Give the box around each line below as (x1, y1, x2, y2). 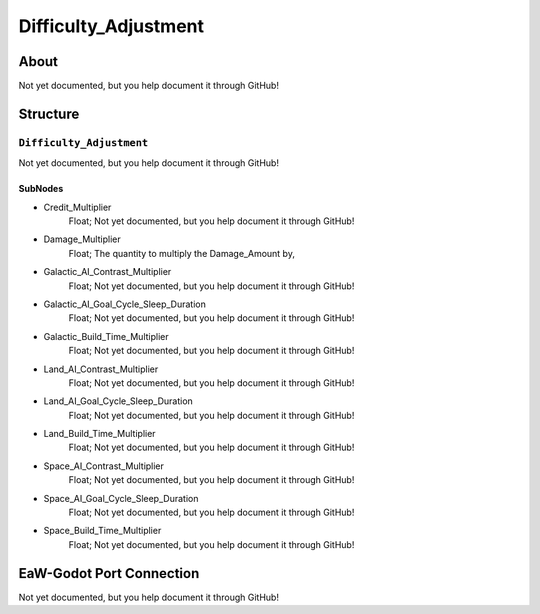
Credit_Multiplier (43, 201, 112, 213)
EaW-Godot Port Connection (18, 565, 200, 582)
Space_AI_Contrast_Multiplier (43, 460, 165, 472)
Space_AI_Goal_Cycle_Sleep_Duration (43, 492, 199, 504)
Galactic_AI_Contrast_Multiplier (43, 266, 172, 278)
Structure (18, 105, 80, 122)
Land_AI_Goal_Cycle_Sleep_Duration (43, 395, 194, 407)
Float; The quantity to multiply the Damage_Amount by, (68, 247, 295, 259)
